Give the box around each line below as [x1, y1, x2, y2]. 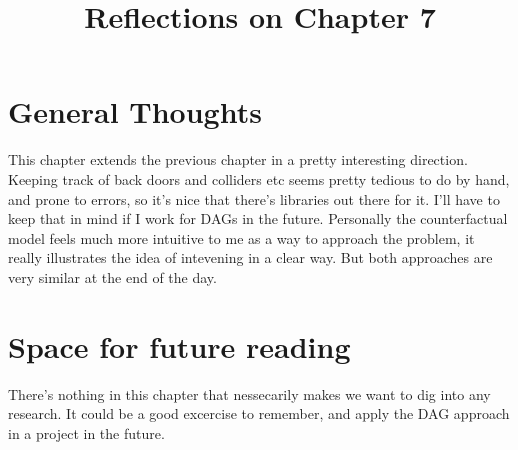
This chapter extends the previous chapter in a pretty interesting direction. [8, 149, 468, 170]
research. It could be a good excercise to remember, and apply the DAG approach [8, 403, 510, 424]
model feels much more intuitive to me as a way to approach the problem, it [8, 227, 475, 248]
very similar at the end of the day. [8, 266, 217, 287]
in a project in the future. [8, 422, 165, 443]
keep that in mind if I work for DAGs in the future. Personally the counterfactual [8, 208, 508, 229]
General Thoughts [8, 91, 262, 132]
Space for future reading [8, 325, 351, 366]
